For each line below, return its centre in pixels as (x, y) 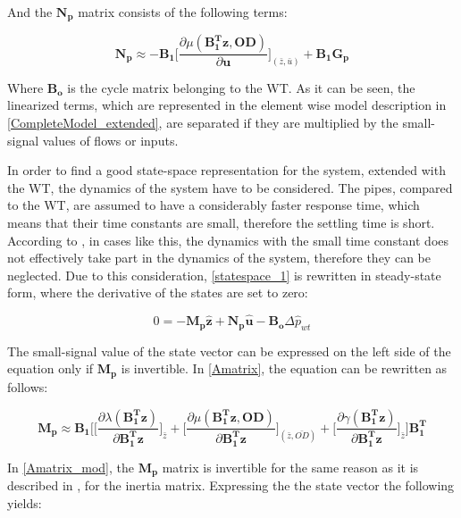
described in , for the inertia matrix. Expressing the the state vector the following (231, 485)
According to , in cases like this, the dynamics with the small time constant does (228, 240)
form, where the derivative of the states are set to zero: (158, 292)
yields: (25, 502)
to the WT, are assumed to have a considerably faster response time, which (214, 205)
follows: (28, 386)
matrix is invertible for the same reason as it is (290, 467)
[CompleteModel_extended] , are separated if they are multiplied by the (203, 122)
